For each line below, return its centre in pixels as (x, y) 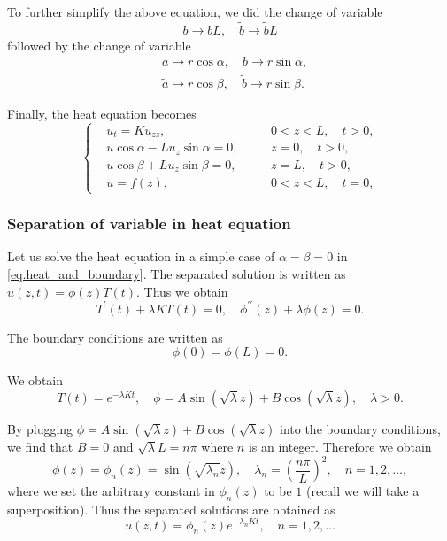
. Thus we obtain (182, 291)
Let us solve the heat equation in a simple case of (141, 256)
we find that (40, 446)
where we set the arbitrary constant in (111, 491)
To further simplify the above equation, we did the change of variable (195, 12)
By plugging (40, 428)
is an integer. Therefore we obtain (340, 446)
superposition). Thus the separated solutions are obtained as (171, 509)
